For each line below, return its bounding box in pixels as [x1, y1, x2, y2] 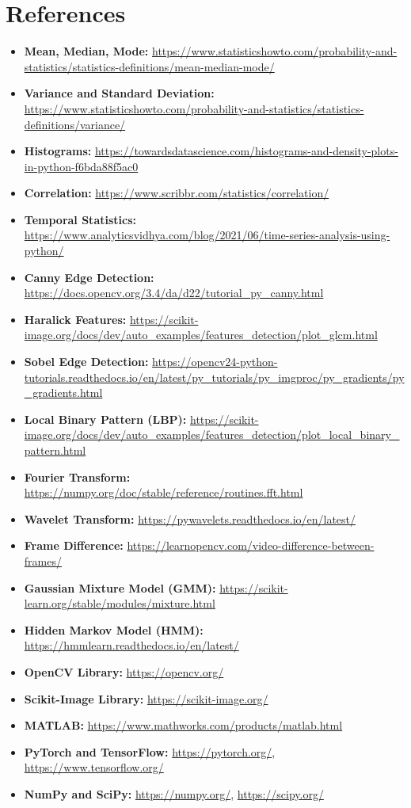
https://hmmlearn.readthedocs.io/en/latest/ [24, 637, 239, 654]
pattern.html [24, 442, 86, 458]
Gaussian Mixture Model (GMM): [24, 579, 216, 596]
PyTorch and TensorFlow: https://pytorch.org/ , [24, 743, 276, 760]
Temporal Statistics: [24, 211, 136, 227]
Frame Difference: [24, 537, 124, 554]
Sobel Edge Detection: [24, 353, 149, 370]
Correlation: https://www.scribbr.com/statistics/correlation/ [24, 185, 329, 201]
